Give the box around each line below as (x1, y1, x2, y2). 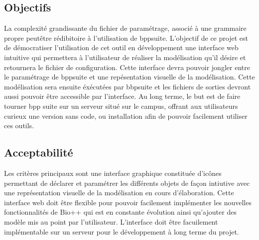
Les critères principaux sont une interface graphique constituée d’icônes (4, 167, 222, 178)
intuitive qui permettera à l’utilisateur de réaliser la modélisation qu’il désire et (4, 52, 246, 62)
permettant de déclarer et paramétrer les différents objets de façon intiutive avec (4, 177, 250, 188)
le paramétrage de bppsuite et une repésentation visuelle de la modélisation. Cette (4, 72, 255, 82)
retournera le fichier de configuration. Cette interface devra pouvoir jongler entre (4, 62, 250, 72)
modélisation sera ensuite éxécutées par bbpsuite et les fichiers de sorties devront (4, 81, 251, 91)
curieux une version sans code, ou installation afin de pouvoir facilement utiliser (4, 110, 248, 121)
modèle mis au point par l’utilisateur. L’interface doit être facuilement (4, 216, 218, 227)
